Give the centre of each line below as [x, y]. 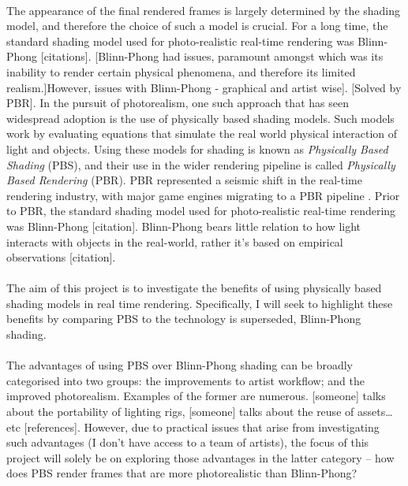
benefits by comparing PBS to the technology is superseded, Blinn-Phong [184, 319]
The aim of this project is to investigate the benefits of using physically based [194, 288]
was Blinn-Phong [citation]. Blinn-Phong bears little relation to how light [184, 226]
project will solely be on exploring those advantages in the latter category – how [200, 457]
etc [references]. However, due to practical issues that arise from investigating [193, 427]
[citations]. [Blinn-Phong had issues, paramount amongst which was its [212, 56]
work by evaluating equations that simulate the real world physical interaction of [202, 134]
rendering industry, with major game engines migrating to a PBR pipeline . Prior [203, 195]
